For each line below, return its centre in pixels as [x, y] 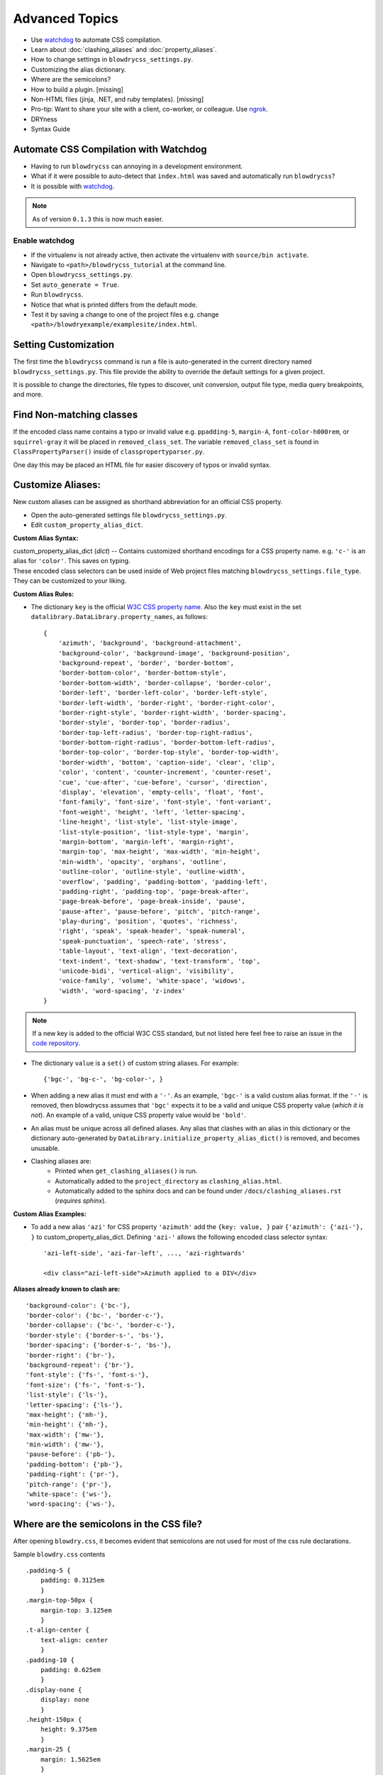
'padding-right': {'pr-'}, [73, 1474]
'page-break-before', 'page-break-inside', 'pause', [152, 901]
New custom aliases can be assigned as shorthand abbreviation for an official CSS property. [148, 502]
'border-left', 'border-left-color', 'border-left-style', [163, 693]
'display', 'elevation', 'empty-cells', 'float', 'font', [161, 792]
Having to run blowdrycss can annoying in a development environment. [137, 166]
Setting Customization [64, 345]
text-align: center [74, 1640]
